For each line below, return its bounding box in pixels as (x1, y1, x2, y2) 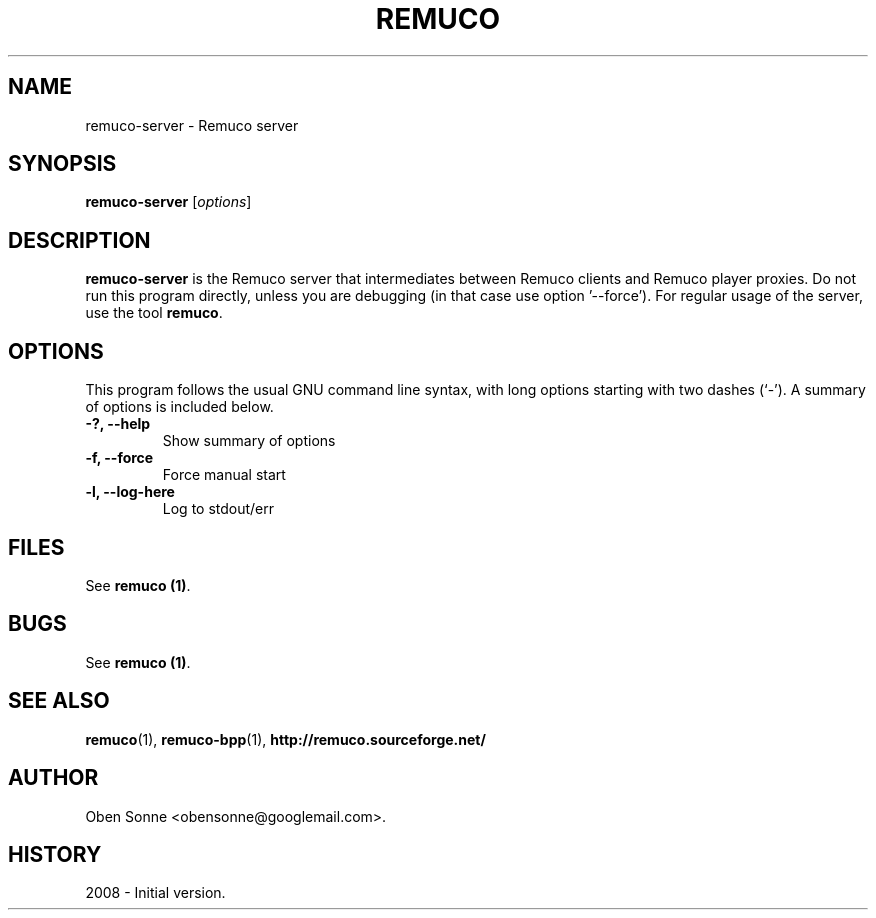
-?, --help (85, 415, 151, 433)
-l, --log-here (85, 483, 175, 501)
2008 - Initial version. (85, 884, 226, 902)
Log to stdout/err (162, 500, 275, 518)
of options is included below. (85, 398, 274, 416)
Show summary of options (162, 432, 336, 450)
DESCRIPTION (8, 227, 151, 253)
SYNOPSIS (8, 151, 117, 177)
